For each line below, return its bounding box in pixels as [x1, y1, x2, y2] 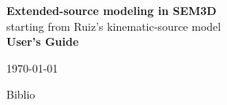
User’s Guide [6, 33, 79, 50]
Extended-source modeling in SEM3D [6, 2, 217, 18]
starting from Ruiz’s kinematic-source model [6, 17, 221, 34]
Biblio [6, 86, 36, 103]
